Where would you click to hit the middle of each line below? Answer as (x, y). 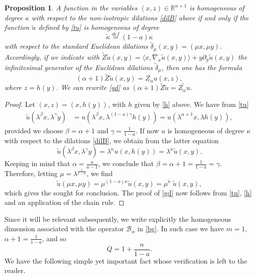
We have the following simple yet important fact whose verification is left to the (126, 260)
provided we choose (34, 130)
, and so (54, 238)
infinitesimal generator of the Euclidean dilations (79, 67)
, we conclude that (126, 163)
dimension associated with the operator (64, 229)
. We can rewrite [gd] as (93, 87)
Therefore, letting (31, 173)
